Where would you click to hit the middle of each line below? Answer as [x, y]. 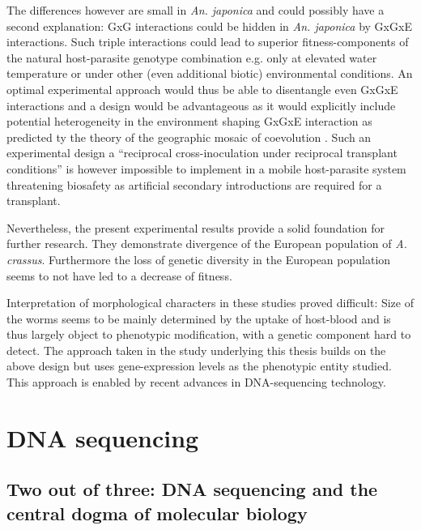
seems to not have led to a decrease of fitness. [119, 275]
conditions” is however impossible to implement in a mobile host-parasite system [206, 168]
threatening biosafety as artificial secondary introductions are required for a [194, 184]
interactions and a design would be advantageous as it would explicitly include [201, 105]
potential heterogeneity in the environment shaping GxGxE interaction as [189, 121]
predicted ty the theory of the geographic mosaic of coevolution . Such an [189, 137]
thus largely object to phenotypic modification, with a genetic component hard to [209, 334]
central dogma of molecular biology [157, 513]
